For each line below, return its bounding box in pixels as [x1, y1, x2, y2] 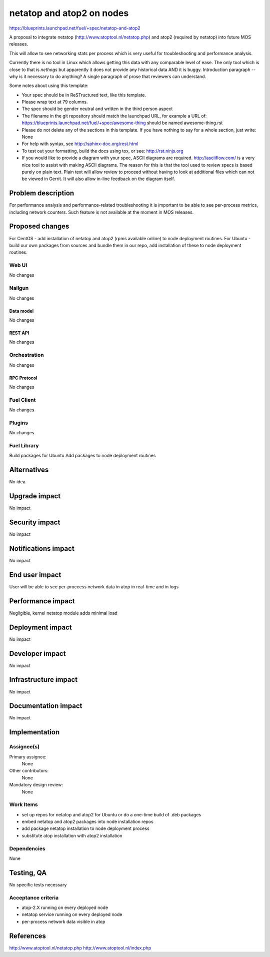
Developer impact [9, 649, 66, 658]
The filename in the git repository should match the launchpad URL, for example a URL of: [21, 113, 207, 119]
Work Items [9, 801, 38, 808]
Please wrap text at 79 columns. [21, 99, 88, 105]
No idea [9, 479, 26, 485]
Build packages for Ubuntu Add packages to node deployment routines [9, 453, 156, 459]
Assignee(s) [9, 743, 40, 750]
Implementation [9, 728, 60, 736]
